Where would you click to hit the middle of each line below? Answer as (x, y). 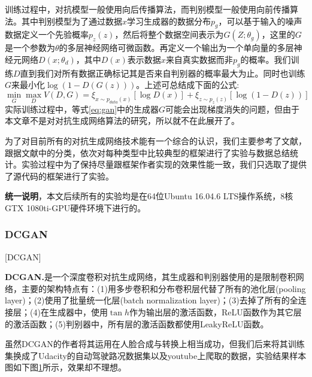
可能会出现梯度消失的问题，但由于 (233, 109)
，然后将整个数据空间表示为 (169, 34)
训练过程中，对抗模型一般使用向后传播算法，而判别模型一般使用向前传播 (147, 9)
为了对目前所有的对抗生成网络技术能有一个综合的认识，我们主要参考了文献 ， (156, 140)
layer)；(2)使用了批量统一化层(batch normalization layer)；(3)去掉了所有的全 (152, 300)
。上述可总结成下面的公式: (188, 85)
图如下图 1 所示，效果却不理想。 (66, 367)
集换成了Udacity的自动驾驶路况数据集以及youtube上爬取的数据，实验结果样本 (156, 355)
